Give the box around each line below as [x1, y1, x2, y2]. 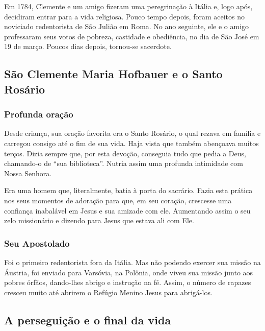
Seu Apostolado [4, 237, 70, 249]
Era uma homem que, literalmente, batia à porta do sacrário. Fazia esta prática [4, 185, 253, 196]
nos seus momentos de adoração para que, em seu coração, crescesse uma [4, 195, 232, 205]
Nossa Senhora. [4, 168, 52, 178]
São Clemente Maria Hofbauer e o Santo [4, 66, 223, 82]
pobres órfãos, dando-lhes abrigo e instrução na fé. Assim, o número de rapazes [4, 277, 251, 288]
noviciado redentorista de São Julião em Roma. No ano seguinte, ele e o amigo [4, 21, 249, 32]
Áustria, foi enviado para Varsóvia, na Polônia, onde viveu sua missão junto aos [4, 267, 253, 277]
